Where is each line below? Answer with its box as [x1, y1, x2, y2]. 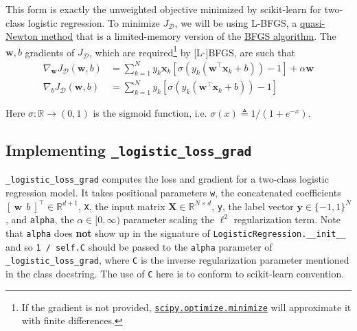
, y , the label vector [211, 198, 294, 213]
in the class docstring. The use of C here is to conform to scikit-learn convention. [5, 266, 345, 281]
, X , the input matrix [78, 198, 165, 213]
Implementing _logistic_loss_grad [5, 139, 252, 161]
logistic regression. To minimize [27, 15, 160, 30]
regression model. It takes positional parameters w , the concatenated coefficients [5, 185, 341, 200]
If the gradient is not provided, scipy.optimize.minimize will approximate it [21, 299, 352, 314]
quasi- [299, 15, 325, 30]
